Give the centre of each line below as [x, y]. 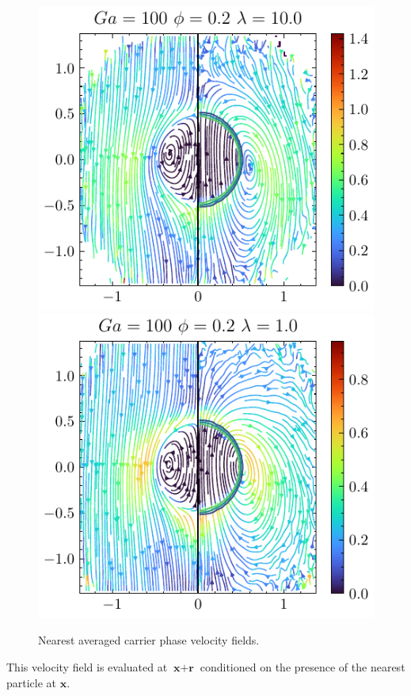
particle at [32, 682]
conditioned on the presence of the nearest [303, 667]
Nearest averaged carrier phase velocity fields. [149, 640]
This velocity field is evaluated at [87, 667]
